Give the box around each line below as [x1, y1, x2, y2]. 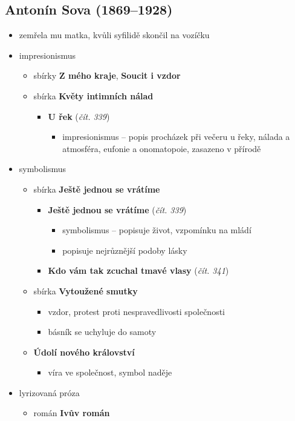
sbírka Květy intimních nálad [33, 89, 154, 102]
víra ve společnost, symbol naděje [48, 366, 172, 379]
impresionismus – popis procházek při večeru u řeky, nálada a [62, 130, 290, 143]
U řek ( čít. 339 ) [48, 110, 110, 122]
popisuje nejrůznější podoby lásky [62, 244, 187, 256]
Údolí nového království [33, 345, 135, 358]
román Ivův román [33, 406, 110, 419]
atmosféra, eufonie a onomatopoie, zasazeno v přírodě [62, 142, 261, 154]
